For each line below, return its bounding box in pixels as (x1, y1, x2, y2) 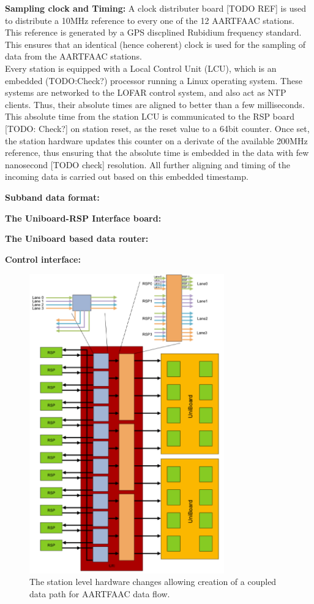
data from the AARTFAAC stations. (5, 50, 142, 63)
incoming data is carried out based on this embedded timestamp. (5, 170, 249, 183)
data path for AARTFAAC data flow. (29, 587, 170, 600)
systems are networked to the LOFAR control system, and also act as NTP (5, 86, 286, 99)
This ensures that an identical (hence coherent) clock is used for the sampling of (5, 37, 305, 50)
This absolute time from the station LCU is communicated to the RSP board (5, 110, 295, 123)
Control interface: (5, 252, 81, 265)
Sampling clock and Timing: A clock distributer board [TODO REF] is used (5, 2, 306, 14)
